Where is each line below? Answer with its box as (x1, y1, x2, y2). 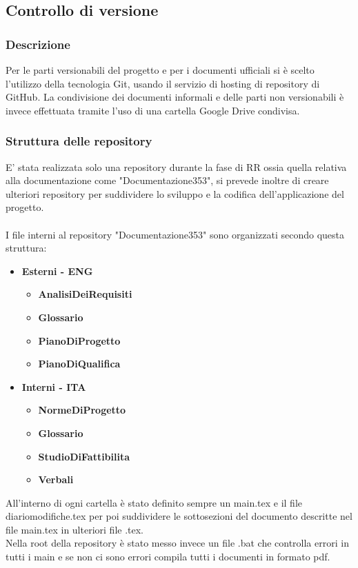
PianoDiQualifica (38, 356, 121, 371)
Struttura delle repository (6, 132, 152, 150)
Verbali (38, 472, 74, 487)
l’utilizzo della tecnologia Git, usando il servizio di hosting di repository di (6, 76, 320, 90)
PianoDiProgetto (38, 333, 121, 347)
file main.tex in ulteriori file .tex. (6, 522, 143, 536)
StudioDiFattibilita (38, 449, 130, 463)
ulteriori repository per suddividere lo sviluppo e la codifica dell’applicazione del (6, 186, 344, 201)
